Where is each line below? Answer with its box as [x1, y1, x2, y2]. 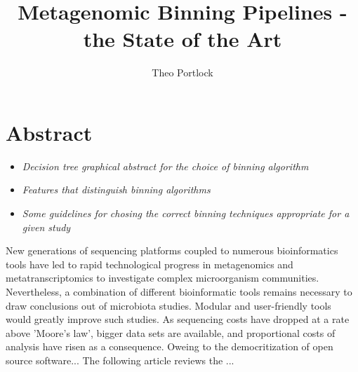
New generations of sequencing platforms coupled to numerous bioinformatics [6, 243, 338, 258]
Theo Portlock [152, 65, 213, 80]
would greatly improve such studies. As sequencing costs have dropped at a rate [6, 312, 350, 326]
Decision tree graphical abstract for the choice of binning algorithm [22, 158, 309, 173]
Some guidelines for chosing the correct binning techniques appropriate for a [22, 206, 350, 221]
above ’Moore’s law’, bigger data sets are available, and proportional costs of [6, 325, 336, 340]
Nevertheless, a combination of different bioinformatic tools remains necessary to [6, 284, 352, 298]
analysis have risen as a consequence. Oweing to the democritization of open [6, 339, 333, 354]
